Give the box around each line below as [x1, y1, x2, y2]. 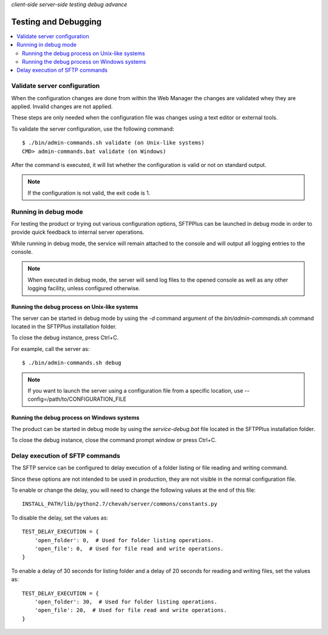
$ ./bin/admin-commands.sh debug [22, 359, 121, 367]
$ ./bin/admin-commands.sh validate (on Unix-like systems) [22, 140, 205, 146]
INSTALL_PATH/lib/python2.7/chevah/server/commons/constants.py [22, 501, 218, 508]
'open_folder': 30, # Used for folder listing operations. [34, 598, 218, 605]
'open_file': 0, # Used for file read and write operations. [34, 545, 224, 552]
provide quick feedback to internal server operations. [11, 228, 145, 236]
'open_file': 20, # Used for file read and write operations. [34, 607, 227, 614]
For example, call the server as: [11, 345, 90, 352]
